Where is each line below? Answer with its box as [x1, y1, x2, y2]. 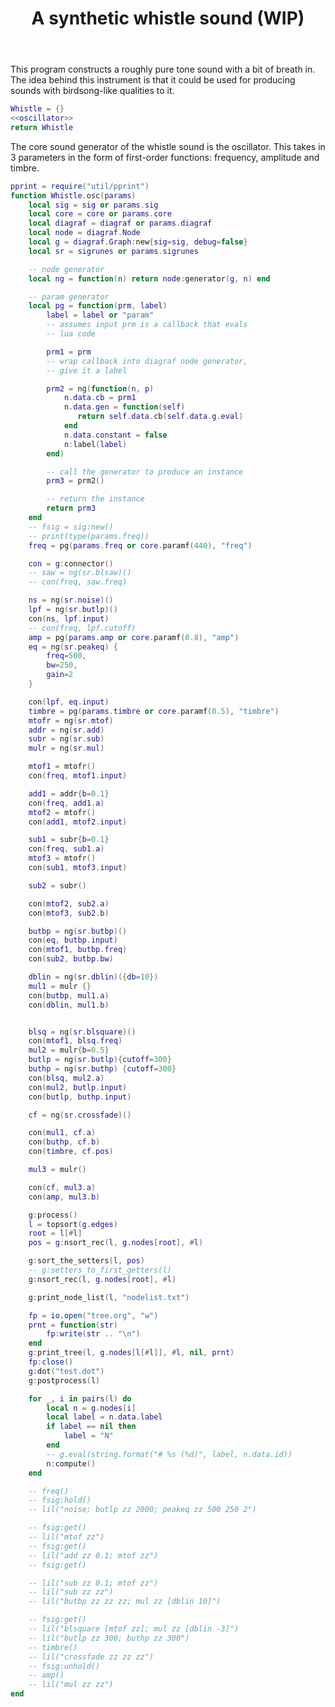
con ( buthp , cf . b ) [28, 1137, 101, 1147]
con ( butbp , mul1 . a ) [28, 990, 110, 1001]
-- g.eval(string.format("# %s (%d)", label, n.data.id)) [46, 1449, 293, 1459]
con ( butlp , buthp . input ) [28, 1092, 132, 1102]
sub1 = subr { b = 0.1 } [28, 835, 110, 845]
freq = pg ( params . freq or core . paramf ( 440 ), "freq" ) [28, 540, 253, 551]
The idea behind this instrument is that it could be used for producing [10, 74, 296, 86]
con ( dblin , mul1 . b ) [28, 1000, 110, 1010]
